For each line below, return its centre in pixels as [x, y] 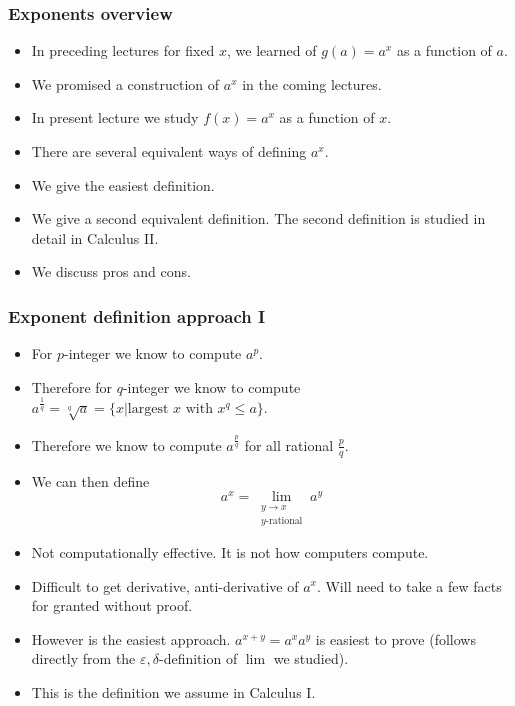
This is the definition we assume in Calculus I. [173, 691]
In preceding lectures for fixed [123, 50]
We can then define [90, 480]
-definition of [198, 658]
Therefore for [72, 386]
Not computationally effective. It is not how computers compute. [230, 551]
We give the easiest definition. [123, 184]
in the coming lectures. [312, 83]
